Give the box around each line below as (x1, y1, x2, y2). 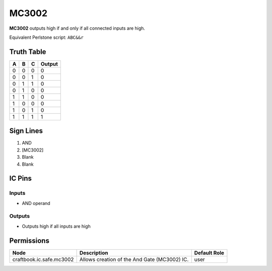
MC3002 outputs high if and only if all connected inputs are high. (9, 25, 146, 31)
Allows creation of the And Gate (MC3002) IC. (79, 256, 189, 263)
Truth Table (9, 47, 46, 56)
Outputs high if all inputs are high (22, 223, 91, 229)
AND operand (22, 200, 50, 206)
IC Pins (9, 174, 32, 183)
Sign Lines (9, 126, 43, 135)
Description (79, 249, 108, 256)
